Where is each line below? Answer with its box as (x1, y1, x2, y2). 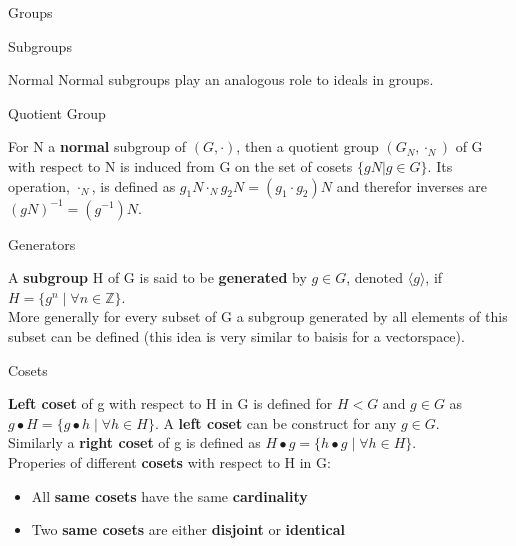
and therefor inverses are (336, 175, 488, 196)
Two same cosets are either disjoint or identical (31, 519, 345, 540)
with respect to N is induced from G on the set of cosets (8, 155, 353, 176)
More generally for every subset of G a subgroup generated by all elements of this (8, 306, 508, 327)
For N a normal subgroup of (8, 136, 187, 157)
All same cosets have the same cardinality (31, 485, 308, 506)
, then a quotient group (236, 136, 379, 157)
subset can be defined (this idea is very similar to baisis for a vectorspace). (8, 325, 465, 346)
